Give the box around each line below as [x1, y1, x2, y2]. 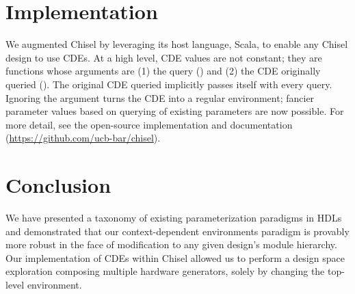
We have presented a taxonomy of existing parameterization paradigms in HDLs [5, 211, 342, 224]
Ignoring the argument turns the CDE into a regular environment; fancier [5, 90, 315, 105]
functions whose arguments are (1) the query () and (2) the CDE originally [5, 64, 321, 78]
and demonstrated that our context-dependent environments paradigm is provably [5, 224, 350, 238]
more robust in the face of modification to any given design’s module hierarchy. [5, 237, 337, 252]
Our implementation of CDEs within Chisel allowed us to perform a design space [5, 250, 345, 265]
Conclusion [5, 171, 111, 199]
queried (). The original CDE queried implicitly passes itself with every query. [5, 77, 332, 91]
